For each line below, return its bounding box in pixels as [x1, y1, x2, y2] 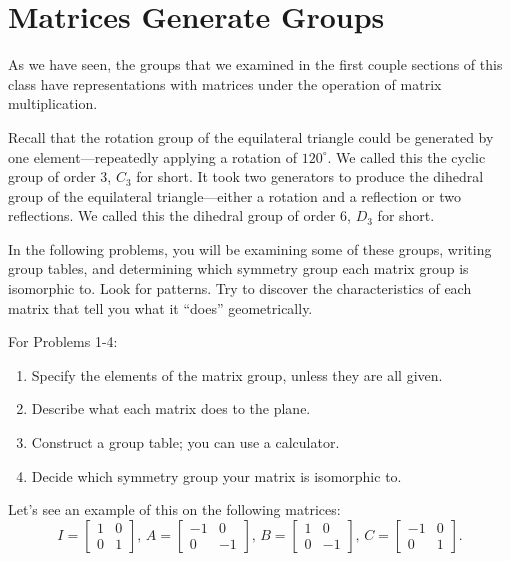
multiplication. [8, 93, 98, 114]
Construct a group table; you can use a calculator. [31, 432, 340, 453]
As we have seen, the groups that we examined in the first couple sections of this [8, 54, 503, 75]
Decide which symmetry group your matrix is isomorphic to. [31, 465, 402, 486]
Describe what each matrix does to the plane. [31, 398, 311, 419]
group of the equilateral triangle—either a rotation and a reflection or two [8, 185, 461, 206]
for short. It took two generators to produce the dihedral [136, 166, 484, 187]
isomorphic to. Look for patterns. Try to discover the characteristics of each [8, 278, 472, 299]
